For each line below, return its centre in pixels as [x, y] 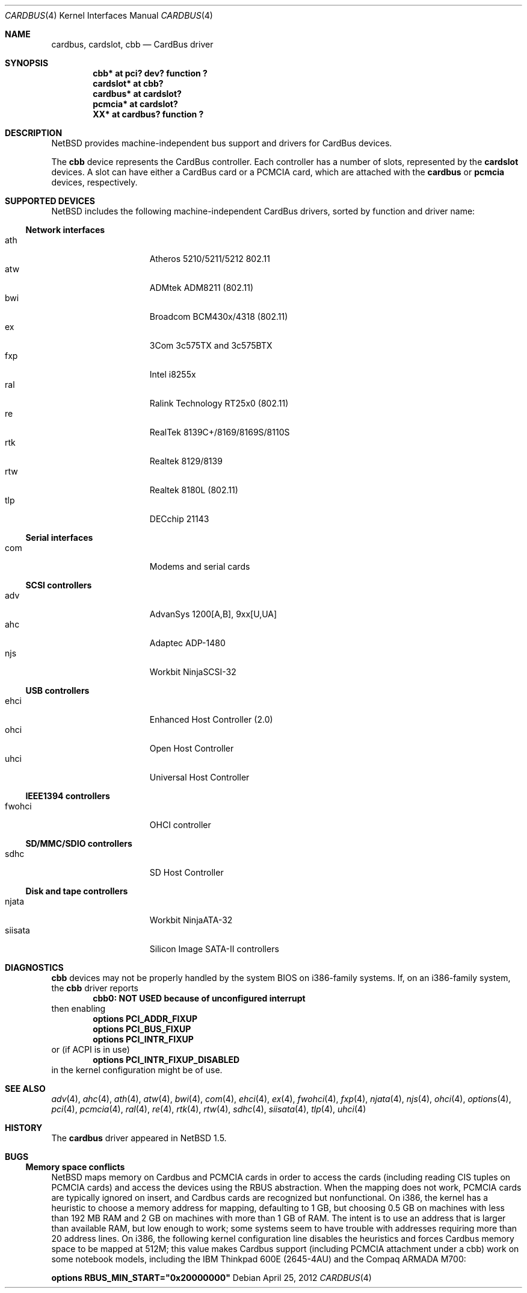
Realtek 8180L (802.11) [194, 490]
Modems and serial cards [200, 566]
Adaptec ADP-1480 [187, 643]
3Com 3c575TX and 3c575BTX [211, 345]
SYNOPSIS [27, 63]
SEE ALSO [25, 1089]
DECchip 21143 [179, 519]
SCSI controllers [59, 585]
